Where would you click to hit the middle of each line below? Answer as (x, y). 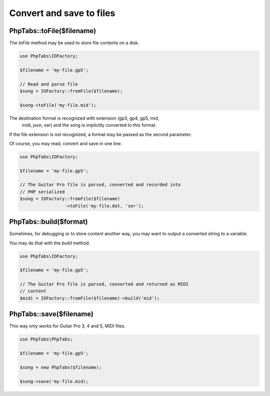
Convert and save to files (62, 13)
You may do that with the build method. (49, 243)
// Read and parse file (49, 84)
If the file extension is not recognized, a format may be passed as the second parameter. (100, 134)
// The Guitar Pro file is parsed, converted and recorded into (100, 185)
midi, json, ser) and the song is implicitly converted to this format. (89, 125)
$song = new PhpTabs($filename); (61, 367)
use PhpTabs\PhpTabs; (46, 339)
